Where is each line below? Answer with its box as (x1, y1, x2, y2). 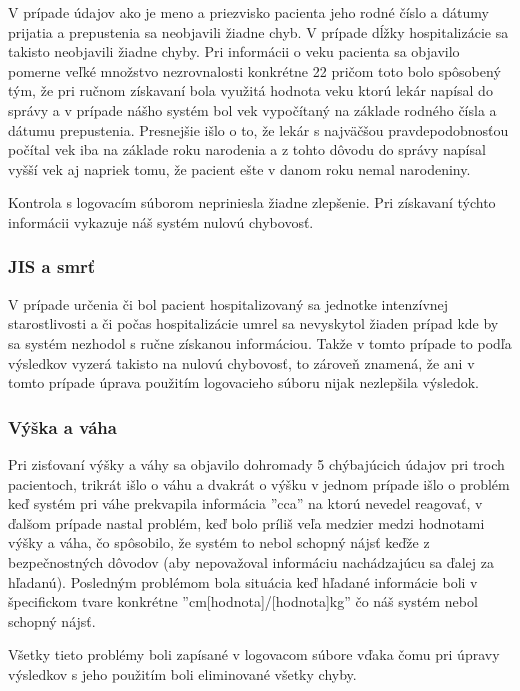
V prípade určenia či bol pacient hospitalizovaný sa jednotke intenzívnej (8, 293, 449, 314)
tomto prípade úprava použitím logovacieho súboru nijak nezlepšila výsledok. (8, 372, 479, 393)
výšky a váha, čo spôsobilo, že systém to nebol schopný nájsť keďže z (8, 532, 430, 553)
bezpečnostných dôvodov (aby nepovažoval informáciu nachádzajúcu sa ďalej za (8, 551, 494, 572)
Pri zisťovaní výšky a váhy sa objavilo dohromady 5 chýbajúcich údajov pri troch (8, 453, 505, 474)
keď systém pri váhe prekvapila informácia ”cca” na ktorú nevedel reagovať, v (8, 493, 483, 514)
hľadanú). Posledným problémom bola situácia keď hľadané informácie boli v (8, 571, 478, 592)
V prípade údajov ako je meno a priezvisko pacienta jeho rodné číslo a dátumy (8, 2, 489, 22)
